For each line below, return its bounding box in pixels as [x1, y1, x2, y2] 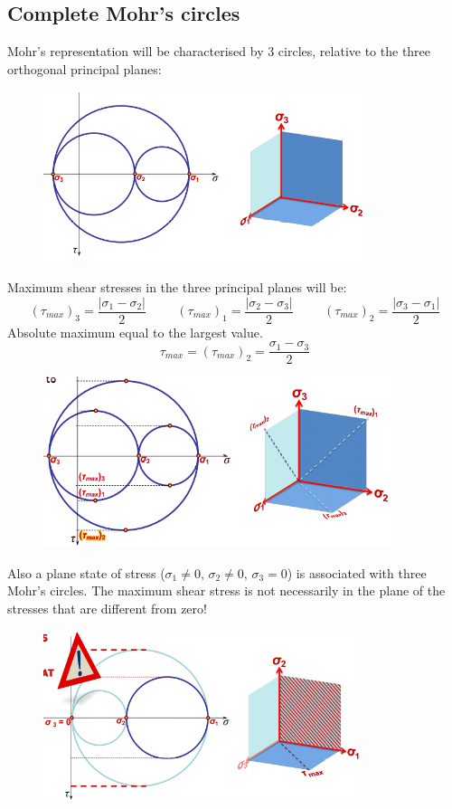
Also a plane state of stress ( [7, 563, 165, 582]
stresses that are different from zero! [7, 599, 207, 618]
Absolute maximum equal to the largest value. [7, 322, 263, 341]
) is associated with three [287, 563, 427, 582]
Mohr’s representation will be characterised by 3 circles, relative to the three [7, 42, 431, 61]
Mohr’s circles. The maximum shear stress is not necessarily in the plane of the [7, 581, 446, 600]
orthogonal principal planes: [7, 59, 162, 78]
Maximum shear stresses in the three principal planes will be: [7, 277, 347, 296]
